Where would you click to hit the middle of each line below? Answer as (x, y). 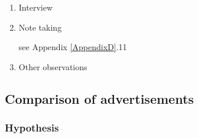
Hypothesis (32, 128)
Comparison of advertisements (99, 98)
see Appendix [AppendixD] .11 (73, 47)
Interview (36, 7)
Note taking (40, 27)
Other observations (53, 66)
